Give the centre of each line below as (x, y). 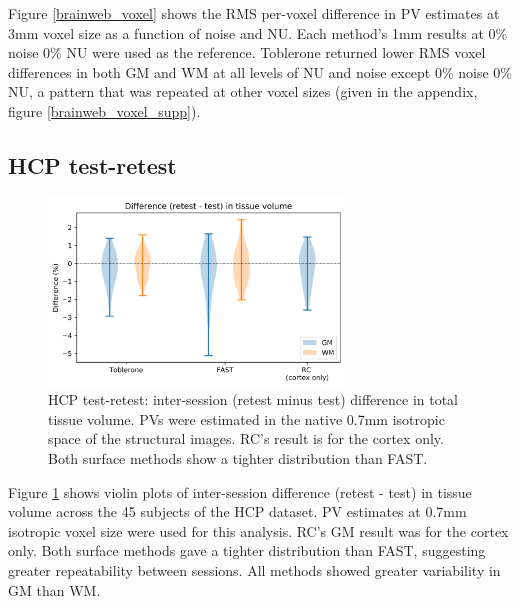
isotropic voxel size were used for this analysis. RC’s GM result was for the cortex (258, 530)
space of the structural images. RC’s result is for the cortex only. (246, 438)
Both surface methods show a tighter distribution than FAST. (238, 457)
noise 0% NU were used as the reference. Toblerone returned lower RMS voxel (247, 52)
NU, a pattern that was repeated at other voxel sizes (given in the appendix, (243, 91)
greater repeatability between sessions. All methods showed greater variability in (254, 569)
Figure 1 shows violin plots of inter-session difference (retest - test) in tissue (240, 491)
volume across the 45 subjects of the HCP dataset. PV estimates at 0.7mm (237, 511)
